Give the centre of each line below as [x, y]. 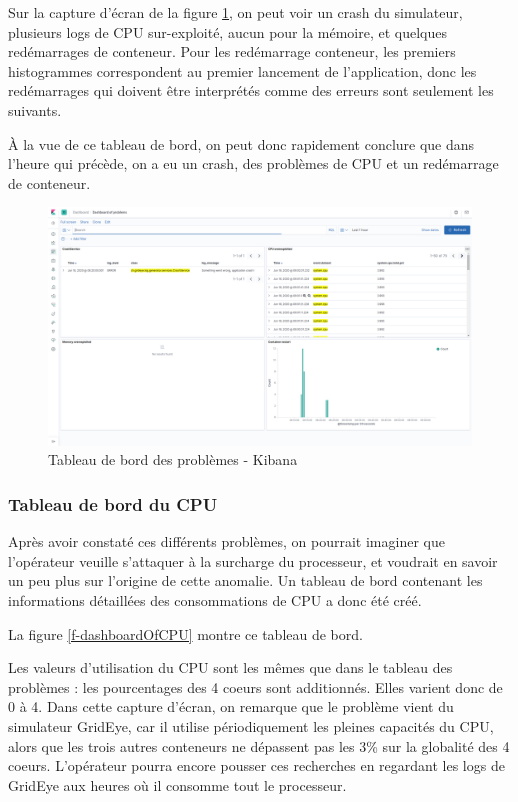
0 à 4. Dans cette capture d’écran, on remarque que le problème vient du [231, 706]
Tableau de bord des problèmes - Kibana [173, 459]
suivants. [35, 109]
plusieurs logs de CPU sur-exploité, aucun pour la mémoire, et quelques [228, 31]
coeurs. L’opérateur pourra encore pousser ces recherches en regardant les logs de [256, 765]
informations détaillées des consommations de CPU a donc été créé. [215, 600]
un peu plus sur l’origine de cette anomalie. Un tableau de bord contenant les [245, 580]
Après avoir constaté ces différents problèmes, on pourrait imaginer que [226, 541]
